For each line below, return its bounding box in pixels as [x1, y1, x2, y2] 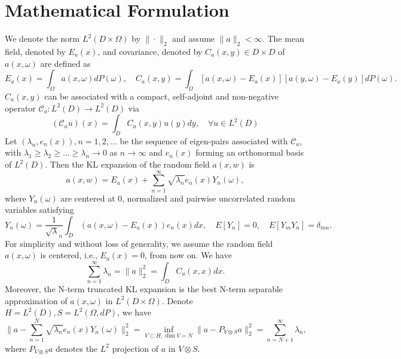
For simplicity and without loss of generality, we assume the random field [5, 237, 273, 249]
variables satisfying [5, 203, 74, 216]
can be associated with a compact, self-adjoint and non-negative [44, 89, 279, 102]
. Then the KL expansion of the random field [45, 158, 210, 171]
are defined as [40, 57, 91, 69]
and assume [172, 32, 215, 45]
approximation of [5, 294, 68, 307]
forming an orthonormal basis [195, 146, 304, 159]
